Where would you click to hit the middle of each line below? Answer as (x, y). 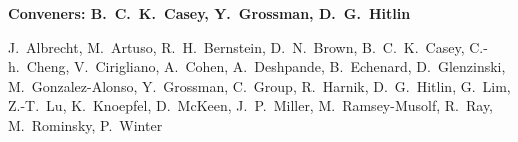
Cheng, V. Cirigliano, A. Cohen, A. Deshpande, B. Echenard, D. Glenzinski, (266, 66)
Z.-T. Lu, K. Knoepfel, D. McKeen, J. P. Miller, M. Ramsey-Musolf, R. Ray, (250, 105)
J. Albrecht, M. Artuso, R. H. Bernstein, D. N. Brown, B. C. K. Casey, (236, 46)
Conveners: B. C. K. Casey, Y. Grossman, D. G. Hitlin (209, 13)
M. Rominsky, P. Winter (85, 124)
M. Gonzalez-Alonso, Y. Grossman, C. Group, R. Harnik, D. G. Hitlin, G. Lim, (259, 85)
